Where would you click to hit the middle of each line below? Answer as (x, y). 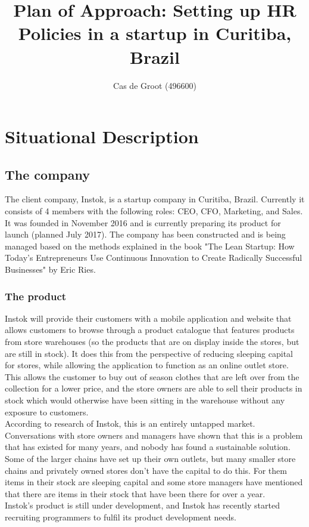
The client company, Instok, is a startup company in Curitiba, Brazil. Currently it (155, 199)
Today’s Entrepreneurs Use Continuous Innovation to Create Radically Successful (154, 258)
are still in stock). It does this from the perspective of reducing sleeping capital (149, 353)
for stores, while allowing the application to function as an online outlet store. (147, 365)
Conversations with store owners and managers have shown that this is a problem (154, 435)
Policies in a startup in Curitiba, (155, 33)
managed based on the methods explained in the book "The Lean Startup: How (150, 246)
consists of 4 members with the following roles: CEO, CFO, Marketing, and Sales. (154, 211)
